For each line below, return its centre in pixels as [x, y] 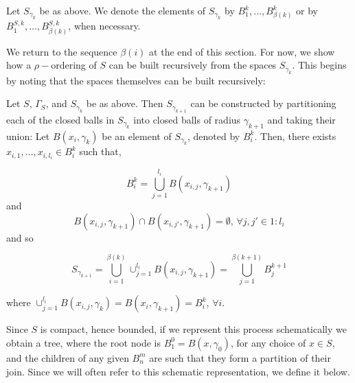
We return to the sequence [62, 51]
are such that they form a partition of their [240, 357]
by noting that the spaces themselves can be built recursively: [136, 80]
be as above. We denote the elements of [123, 10]
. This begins [319, 65]
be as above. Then [125, 103]
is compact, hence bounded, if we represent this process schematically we [193, 329]
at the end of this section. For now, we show [242, 51]
